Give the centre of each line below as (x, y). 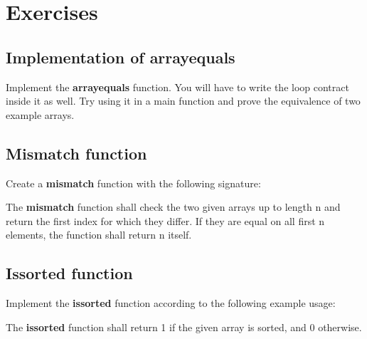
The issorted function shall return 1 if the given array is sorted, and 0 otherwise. (184, 327)
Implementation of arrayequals (121, 57)
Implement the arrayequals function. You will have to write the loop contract (177, 87)
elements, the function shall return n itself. (99, 235)
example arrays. (40, 114)
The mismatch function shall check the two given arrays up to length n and (173, 207)
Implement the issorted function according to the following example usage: (171, 303)
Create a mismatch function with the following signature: (133, 183)
